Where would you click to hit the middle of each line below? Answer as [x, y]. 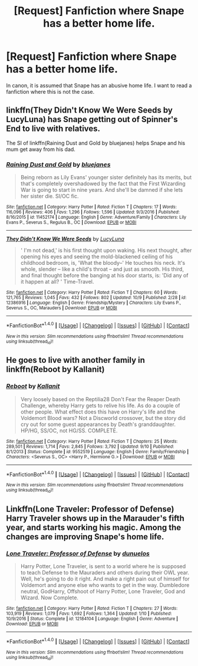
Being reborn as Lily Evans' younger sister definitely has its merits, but [106, 178]
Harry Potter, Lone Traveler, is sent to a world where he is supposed [103, 566]
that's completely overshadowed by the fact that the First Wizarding [103, 183]
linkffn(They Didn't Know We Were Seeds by [89, 110]
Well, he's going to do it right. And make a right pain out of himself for [105, 579]
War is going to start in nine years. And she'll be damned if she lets [102, 190]
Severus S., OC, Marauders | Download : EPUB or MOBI [62, 308]
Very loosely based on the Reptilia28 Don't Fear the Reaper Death [100, 399]
